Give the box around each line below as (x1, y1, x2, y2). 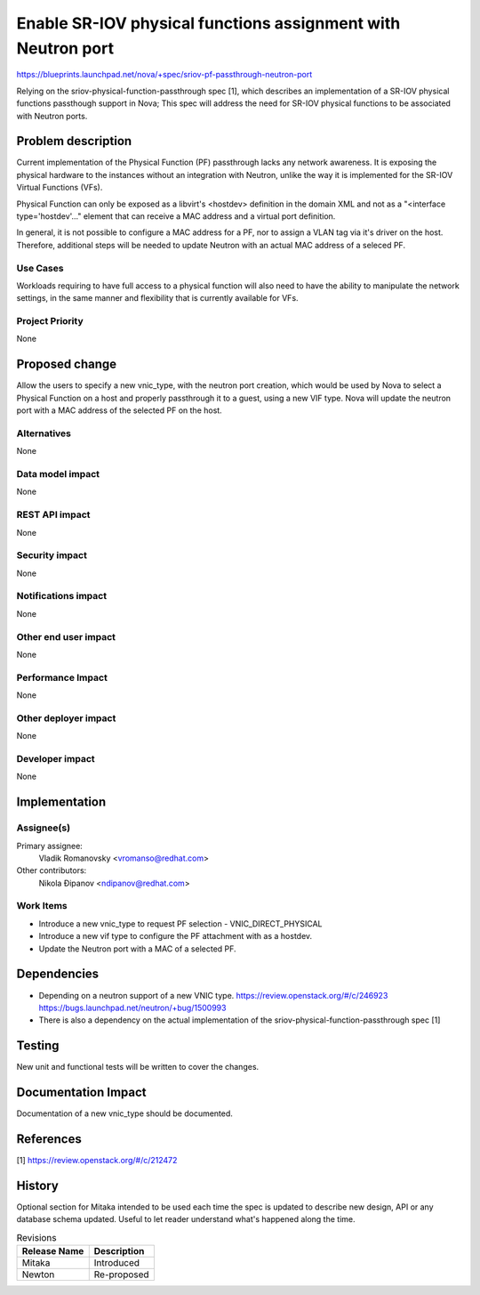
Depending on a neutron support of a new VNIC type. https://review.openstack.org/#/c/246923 (38, 990, 388, 1000)
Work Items (16, 900, 68, 912)
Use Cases (16, 262, 64, 274)
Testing (16, 1038, 60, 1054)
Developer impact (16, 753, 95, 765)
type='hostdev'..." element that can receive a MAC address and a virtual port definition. (16, 210, 336, 222)
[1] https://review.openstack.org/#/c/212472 (16, 1155, 178, 1166)
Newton (21, 1268, 55, 1281)
